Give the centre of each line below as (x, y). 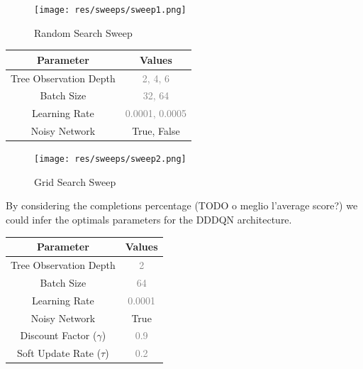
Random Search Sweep (83, 32)
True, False (156, 131)
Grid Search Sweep (75, 181)
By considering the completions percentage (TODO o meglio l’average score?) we (182, 205)
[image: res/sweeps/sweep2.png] (110, 159)
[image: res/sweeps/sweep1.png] (110, 10)
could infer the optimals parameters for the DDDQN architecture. (149, 220)
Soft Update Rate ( (59, 353)
